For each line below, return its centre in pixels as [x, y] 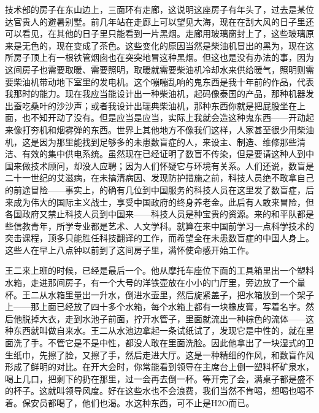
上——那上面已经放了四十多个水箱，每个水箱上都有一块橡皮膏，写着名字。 [155, 307]
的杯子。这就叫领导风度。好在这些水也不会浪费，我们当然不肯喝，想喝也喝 [155, 391]
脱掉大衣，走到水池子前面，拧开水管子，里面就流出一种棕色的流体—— [163, 318]
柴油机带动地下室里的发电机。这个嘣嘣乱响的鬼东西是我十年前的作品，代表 [163, 81]
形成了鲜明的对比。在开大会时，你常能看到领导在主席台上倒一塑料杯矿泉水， [159, 367]
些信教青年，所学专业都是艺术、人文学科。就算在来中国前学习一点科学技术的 [159, 226]
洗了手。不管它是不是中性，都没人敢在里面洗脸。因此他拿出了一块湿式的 [159, 343]
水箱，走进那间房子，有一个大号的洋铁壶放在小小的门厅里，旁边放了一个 [151, 283]
